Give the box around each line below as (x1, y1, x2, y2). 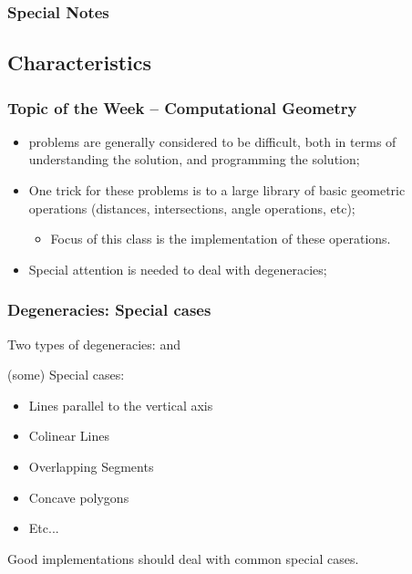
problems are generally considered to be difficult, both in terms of (28, 131, 397, 151)
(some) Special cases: (7, 365, 125, 384)
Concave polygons (28, 487, 129, 506)
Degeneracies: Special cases (7, 298, 211, 321)
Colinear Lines (28, 426, 109, 445)
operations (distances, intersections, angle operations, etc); (28, 198, 355, 217)
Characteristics (7, 48, 152, 77)
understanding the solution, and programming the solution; (28, 150, 360, 169)
